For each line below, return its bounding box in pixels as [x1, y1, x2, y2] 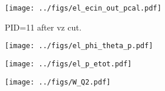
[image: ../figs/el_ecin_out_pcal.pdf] [5, 4, 161, 12]
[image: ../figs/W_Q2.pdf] [5, 77, 111, 86]
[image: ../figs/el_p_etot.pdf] [5, 59, 132, 68]
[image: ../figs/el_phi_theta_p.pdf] [5, 42, 153, 50]
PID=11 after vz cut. [5, 21, 82, 33]
